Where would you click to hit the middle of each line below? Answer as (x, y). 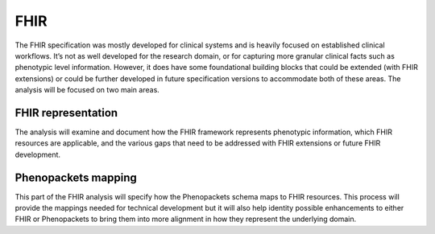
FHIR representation (66, 113)
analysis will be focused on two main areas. (87, 90)
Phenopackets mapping (76, 177)
